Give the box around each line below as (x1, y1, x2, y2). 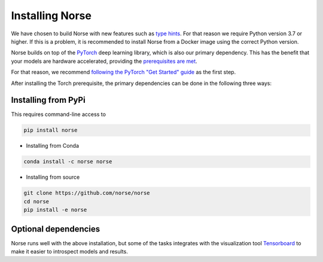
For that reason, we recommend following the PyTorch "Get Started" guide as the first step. (11, 69, 236, 76)
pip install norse (23, 127, 78, 134)
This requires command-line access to (11, 111, 106, 118)
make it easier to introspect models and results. (11, 248, 128, 255)
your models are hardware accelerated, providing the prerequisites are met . (11, 57, 197, 65)
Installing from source (26, 173, 80, 181)
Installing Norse (11, 9, 92, 22)
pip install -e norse (23, 206, 87, 214)
